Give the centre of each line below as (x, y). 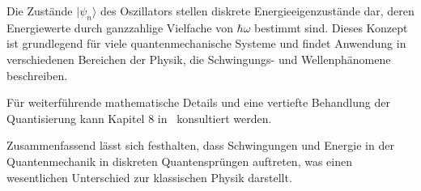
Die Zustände (40, 11)
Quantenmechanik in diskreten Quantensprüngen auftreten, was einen (179, 161)
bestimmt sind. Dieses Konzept (331, 27)
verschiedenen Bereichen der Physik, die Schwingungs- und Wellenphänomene (199, 59)
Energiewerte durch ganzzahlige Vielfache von (120, 27)
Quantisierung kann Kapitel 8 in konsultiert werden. (139, 118)
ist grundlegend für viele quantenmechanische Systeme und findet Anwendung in (206, 43)
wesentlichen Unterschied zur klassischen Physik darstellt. (149, 177)
